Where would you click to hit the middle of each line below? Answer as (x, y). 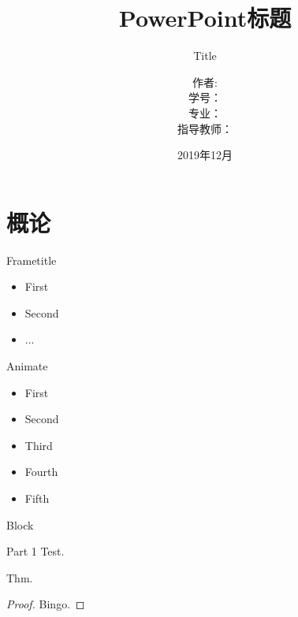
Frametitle (32, 260)
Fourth (41, 472)
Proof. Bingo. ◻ (46, 604)
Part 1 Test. (35, 551)
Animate (27, 366)
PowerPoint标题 (205, 18)
